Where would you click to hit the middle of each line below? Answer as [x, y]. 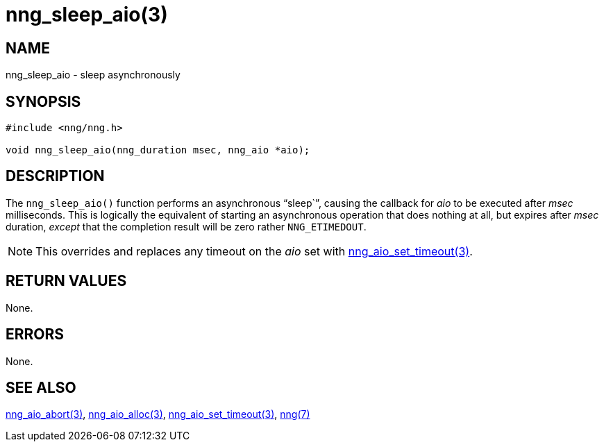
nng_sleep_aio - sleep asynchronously [93, 75]
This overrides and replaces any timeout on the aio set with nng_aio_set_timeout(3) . [254, 251]
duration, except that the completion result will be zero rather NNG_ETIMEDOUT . [186, 226]
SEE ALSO [41, 387]
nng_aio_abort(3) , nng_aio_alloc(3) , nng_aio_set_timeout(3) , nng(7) [158, 414]
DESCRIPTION [55, 176]
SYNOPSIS [43, 101]
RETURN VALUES [66, 281]
